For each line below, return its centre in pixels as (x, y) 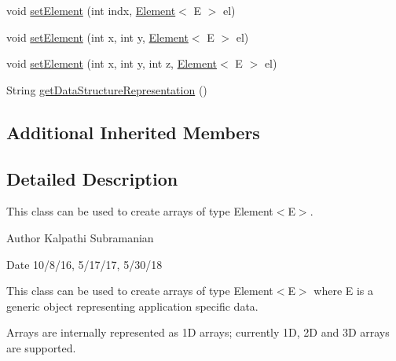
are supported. (41, 347)
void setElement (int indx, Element (91, 10)
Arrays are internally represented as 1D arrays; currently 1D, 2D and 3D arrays (198, 332)
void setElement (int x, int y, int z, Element (112, 63)
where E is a (344, 291)
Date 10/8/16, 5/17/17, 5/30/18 (84, 264)
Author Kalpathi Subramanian (80, 237)
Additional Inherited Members (133, 132)
